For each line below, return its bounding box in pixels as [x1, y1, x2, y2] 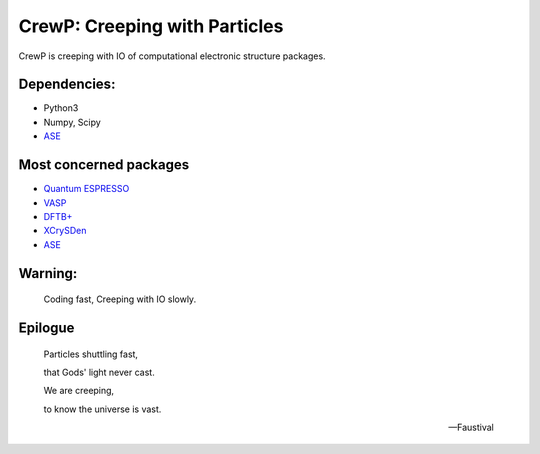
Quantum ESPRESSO [43, 183, 130, 195]
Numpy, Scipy [43, 116, 102, 128]
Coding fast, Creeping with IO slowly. [43, 293, 197, 305]
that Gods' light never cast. [43, 366, 155, 378]
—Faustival [448, 421, 494, 434]
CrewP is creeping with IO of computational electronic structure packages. [18, 50, 326, 62]
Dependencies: [18, 76, 116, 93]
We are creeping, [43, 385, 115, 397]
